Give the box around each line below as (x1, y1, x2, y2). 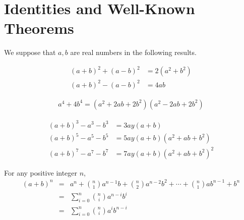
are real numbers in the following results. (70, 47, 197, 58)
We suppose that (4, 47, 56, 58)
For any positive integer (4, 167, 78, 178)
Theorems (4, 18, 74, 38)
